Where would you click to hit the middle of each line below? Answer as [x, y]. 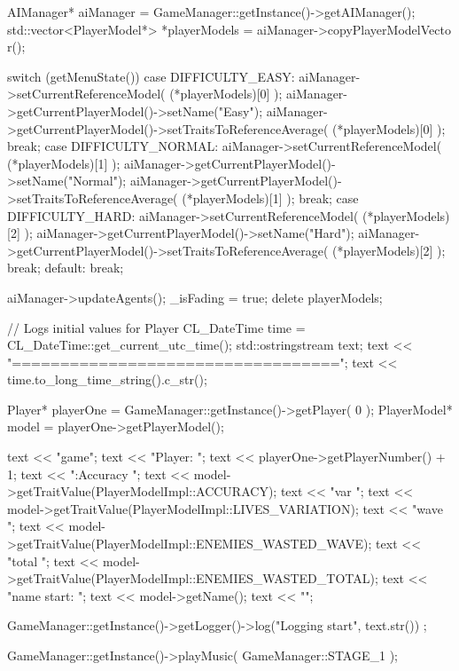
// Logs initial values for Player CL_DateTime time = [156, 327]
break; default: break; [66, 268]
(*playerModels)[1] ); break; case [270, 197]
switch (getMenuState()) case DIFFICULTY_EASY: [151, 76]
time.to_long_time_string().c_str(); [107, 379]
